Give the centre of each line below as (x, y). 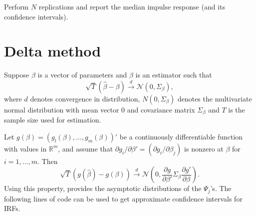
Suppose (17, 75)
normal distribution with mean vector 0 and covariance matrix (100, 109)
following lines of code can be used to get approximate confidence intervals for (123, 198)
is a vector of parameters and (82, 75)
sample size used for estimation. (53, 120)
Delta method (53, 51)
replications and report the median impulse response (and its (132, 6)
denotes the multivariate (215, 98)
